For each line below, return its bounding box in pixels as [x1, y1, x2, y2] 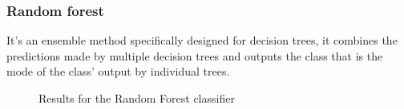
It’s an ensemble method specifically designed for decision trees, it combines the [6, 32, 398, 49]
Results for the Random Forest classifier [38, 90, 235, 106]
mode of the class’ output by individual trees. [6, 63, 230, 80]
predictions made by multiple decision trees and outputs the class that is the [6, 47, 383, 64]
